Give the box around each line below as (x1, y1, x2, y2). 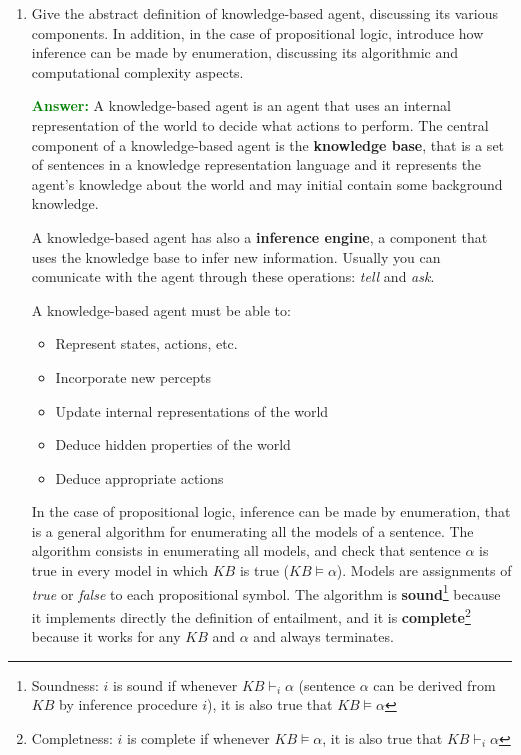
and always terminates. (253, 626, 394, 647)
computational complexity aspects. (31, 61, 244, 82)
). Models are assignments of (336, 560, 512, 581)
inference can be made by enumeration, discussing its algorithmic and (31, 42, 459, 63)
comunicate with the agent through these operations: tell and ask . (31, 266, 435, 287)
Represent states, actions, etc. (55, 333, 238, 354)
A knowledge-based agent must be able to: (31, 299, 291, 320)
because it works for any (31, 626, 181, 647)
